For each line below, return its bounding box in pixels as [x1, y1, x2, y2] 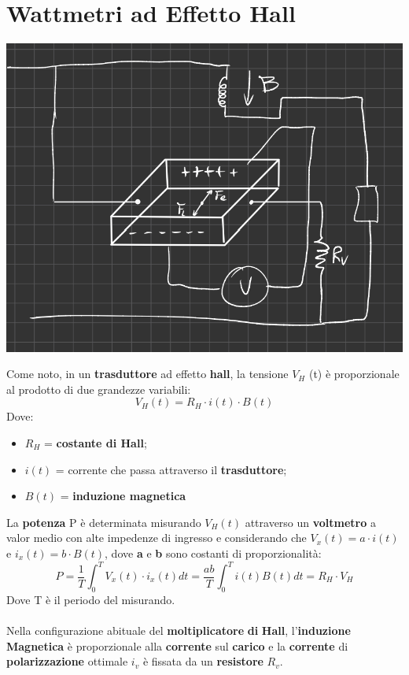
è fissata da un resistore [142, 653, 263, 669]
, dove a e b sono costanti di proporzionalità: [105, 544, 322, 561]
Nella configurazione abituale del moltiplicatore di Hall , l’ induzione [6, 622, 351, 638]
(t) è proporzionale [308, 365, 400, 382]
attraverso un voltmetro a [245, 514, 376, 530]
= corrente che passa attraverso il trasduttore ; [55, 461, 287, 477]
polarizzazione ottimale [6, 653, 128, 669]
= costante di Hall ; [44, 434, 147, 451]
